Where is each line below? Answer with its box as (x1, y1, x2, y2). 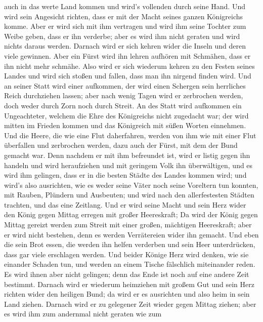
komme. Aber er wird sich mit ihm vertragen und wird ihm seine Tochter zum (4, 21, 246, 31)
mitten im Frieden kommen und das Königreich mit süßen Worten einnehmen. (4, 120, 246, 131)
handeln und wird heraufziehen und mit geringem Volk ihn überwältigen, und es (4, 159, 253, 170)
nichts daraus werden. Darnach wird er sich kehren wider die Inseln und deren (4, 41, 246, 51)
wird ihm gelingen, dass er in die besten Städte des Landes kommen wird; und (4, 170, 247, 180)
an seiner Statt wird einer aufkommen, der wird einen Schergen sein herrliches (4, 80, 246, 91)
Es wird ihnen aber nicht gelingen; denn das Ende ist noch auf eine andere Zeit (4, 269, 249, 279)
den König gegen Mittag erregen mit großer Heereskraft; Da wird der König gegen (4, 209, 258, 220)
